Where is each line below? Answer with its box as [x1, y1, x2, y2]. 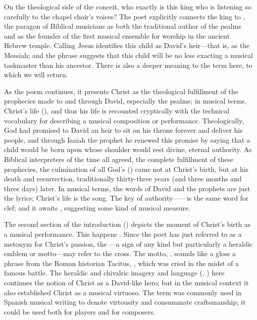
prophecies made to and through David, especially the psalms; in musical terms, [4, 96, 247, 106]
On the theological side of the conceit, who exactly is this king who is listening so [4, 1, 251, 11]
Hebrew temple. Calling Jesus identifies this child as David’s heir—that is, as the [4, 40, 250, 51]
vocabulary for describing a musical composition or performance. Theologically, [4, 115, 244, 125]
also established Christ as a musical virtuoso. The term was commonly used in [4, 287, 242, 297]
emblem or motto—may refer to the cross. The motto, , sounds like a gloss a [4, 248, 236, 259]
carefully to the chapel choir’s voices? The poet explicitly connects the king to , [4, 11, 245, 21]
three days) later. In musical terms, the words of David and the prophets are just [4, 183, 251, 193]
